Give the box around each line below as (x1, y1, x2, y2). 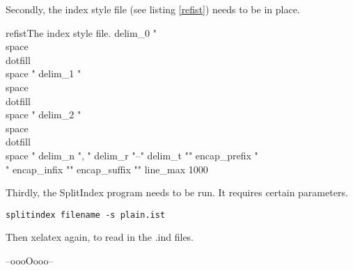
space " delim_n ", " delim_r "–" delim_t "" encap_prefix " (6, 148, 258, 162)
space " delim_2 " (6, 107, 81, 122)
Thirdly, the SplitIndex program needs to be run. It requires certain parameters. (6, 185, 348, 200)
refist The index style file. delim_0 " (6, 25, 157, 40)
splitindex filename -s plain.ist (6, 209, 166, 220)
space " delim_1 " (6, 66, 81, 81)
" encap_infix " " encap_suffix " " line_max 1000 (6, 161, 208, 176)
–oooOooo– (6, 253, 54, 267)
